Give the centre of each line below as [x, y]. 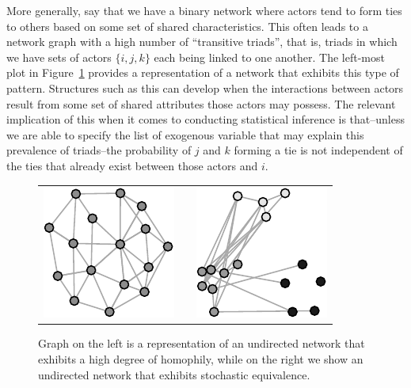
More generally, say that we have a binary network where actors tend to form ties [204, 10]
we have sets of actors [59, 57]
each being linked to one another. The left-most [269, 57]
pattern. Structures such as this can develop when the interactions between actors [205, 87]
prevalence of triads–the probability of [99, 150]
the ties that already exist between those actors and [132, 165]
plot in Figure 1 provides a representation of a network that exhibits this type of [203, 72]
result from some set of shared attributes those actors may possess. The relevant [201, 103]
